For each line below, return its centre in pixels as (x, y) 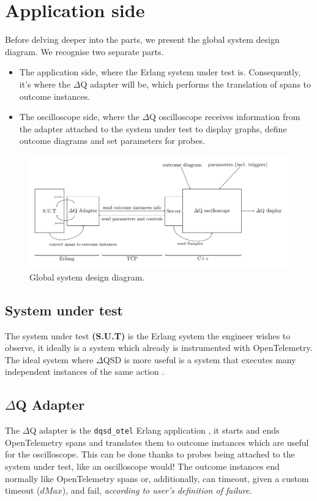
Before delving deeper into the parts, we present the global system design (142, 40)
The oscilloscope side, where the (79, 117)
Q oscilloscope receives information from (225, 117)
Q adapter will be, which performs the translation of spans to (196, 84)
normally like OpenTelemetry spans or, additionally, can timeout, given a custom (157, 478)
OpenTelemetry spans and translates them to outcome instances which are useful (157, 442)
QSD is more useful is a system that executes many (200, 359)
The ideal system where (49, 359)
